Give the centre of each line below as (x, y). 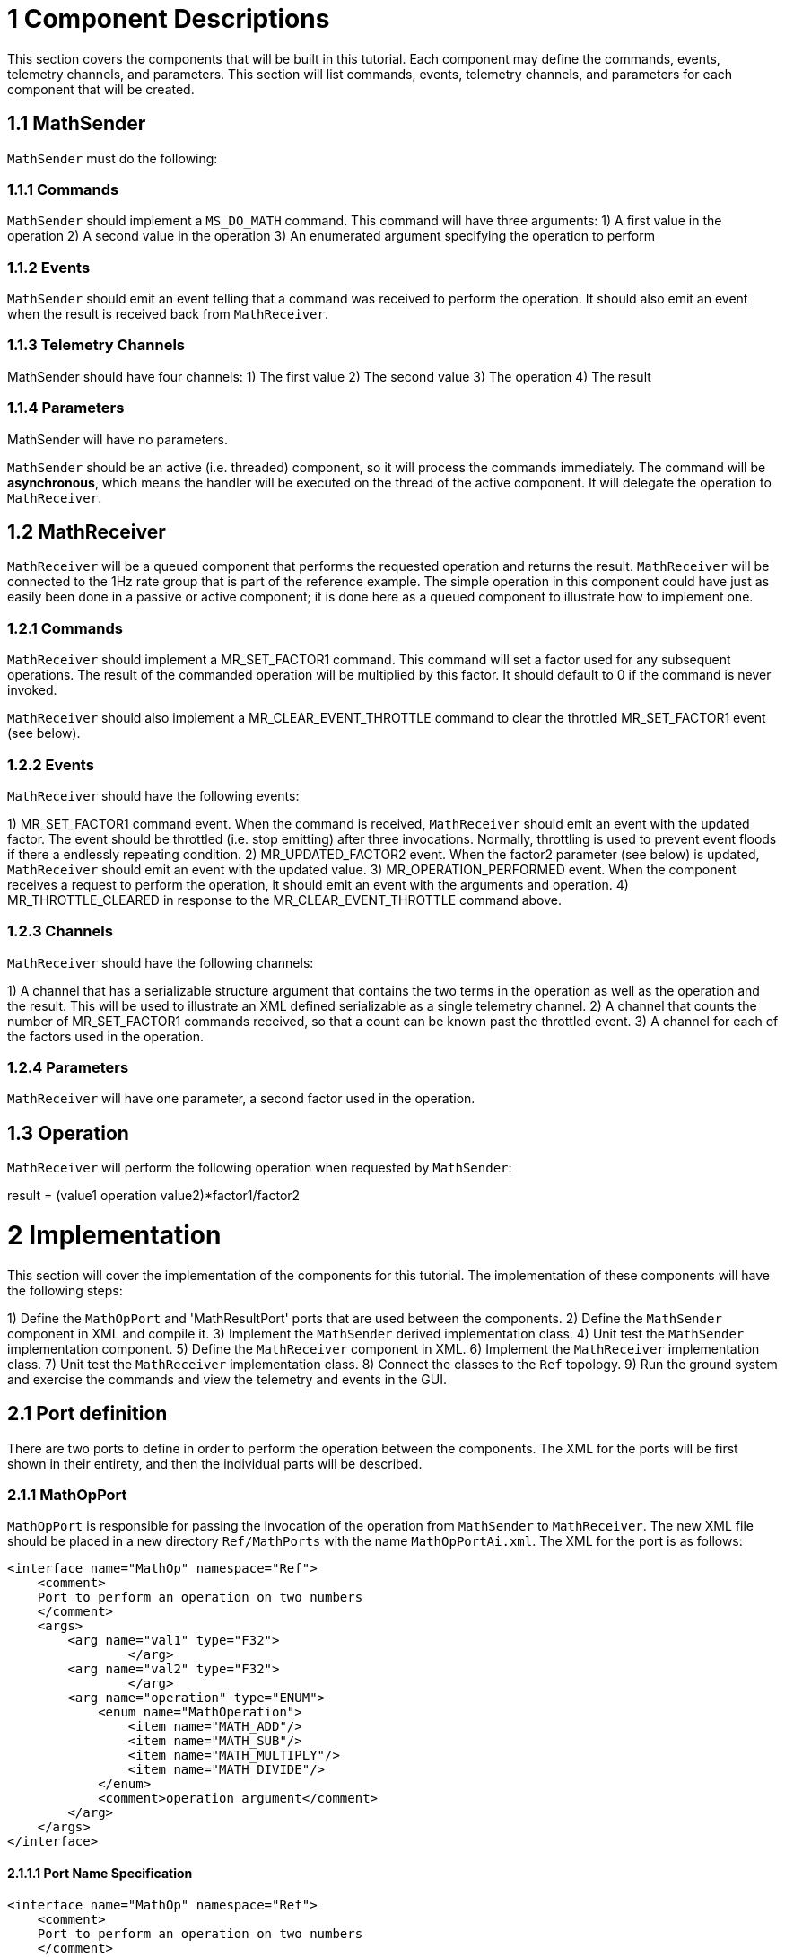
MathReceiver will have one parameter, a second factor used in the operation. (241, 1099)
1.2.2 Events (51, 764)
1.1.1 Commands (63, 189)
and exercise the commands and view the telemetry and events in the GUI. (227, 1379)
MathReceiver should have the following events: (153, 795)
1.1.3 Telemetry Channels (96, 345)
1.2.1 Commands (65, 628)
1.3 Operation (68, 1133)
